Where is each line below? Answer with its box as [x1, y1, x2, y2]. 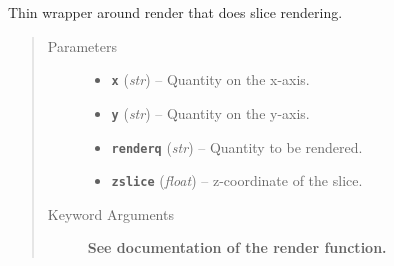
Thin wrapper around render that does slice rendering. [8, 2, 343, 22]
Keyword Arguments [47, 203, 174, 224]
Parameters [47, 35, 117, 56]
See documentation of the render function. [87, 237, 387, 258]
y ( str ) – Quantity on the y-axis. [111, 102, 310, 123]
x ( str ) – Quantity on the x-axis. [111, 69, 310, 90]
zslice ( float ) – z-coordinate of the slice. [111, 170, 363, 191]
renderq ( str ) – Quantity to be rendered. [111, 136, 363, 157]
